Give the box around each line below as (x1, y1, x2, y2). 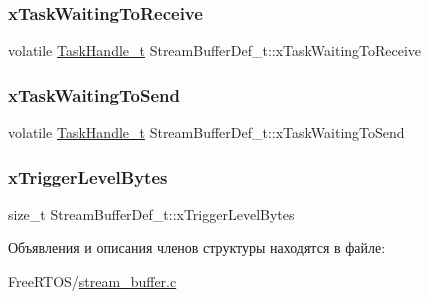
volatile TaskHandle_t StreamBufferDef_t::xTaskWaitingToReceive (8, 40, 422, 61)
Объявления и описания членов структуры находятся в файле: (8, 237, 386, 258)
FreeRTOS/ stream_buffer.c (8, 271, 177, 292)
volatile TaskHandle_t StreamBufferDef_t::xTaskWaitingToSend (8, 122, 405, 143)
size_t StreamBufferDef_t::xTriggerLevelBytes (8, 203, 295, 224)
